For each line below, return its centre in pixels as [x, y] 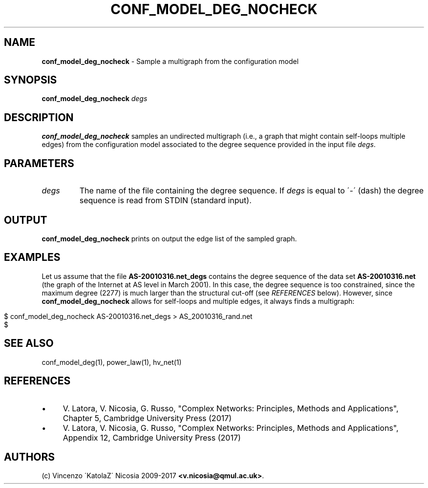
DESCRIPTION [39, 117]
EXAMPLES [32, 257]
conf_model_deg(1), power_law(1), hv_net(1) [112, 362]
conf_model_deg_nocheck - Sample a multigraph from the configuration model [170, 61]
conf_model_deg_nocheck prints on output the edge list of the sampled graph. [169, 238]
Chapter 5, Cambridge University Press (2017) [147, 418]
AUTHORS [30, 457]
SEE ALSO [29, 343]
